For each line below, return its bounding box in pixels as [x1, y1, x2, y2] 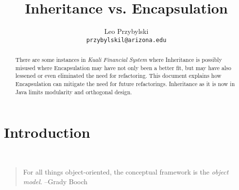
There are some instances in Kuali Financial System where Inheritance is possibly [15, 56, 222, 64]
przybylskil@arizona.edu [86, 36, 167, 44]
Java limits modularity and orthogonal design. [15, 88, 132, 96]
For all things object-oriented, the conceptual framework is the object [23, 166, 229, 176]
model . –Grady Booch [23, 176, 88, 186]
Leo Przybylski [104, 26, 149, 36]
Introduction [4, 122, 90, 142]
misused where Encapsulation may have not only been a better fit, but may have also [15, 63, 231, 72]
